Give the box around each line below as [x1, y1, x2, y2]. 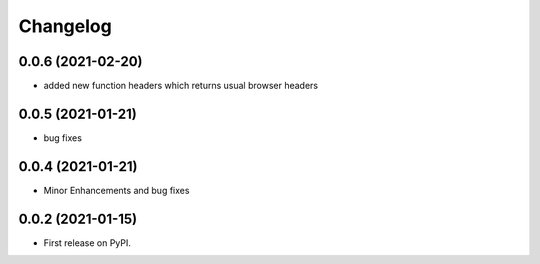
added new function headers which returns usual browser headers [43, 80, 319, 92]
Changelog [18, 15, 112, 37]
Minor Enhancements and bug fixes [43, 184, 190, 196]
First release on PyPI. [43, 236, 132, 249]
